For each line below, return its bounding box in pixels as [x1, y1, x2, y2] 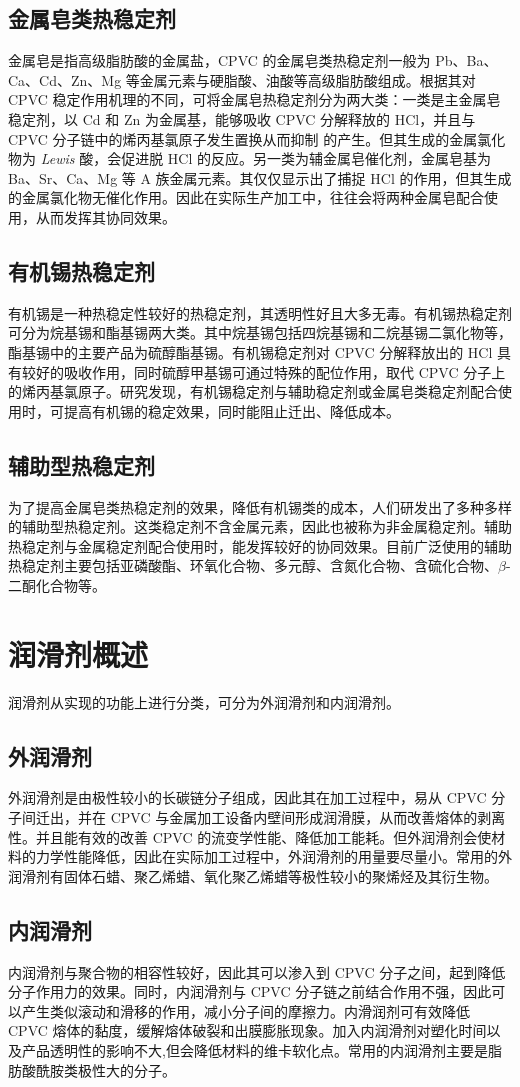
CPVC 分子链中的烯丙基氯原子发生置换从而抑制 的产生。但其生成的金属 [8, 128, 478, 149]
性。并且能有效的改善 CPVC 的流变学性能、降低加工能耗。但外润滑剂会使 [8, 826, 492, 847]
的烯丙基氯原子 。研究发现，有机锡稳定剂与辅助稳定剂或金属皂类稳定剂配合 [8, 381, 498, 402]
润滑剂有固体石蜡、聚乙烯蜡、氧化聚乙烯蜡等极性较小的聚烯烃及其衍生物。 [8, 865, 498, 886]
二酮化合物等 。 [8, 574, 106, 595]
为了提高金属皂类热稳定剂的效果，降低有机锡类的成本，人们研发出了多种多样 [8, 496, 512, 517]
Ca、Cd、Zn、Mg [8, 69, 122, 90]
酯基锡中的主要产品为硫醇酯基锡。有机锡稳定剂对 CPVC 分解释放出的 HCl [8, 341, 493, 362]
